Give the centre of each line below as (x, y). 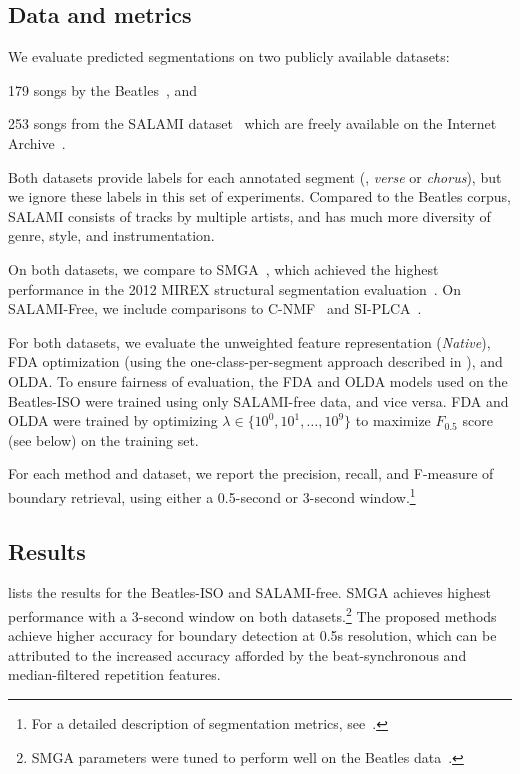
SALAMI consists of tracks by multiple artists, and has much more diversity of (249, 215)
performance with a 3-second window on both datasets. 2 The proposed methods (252, 614)
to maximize (393, 420)
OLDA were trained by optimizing (113, 420)
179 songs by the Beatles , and (103, 89)
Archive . (37, 142)
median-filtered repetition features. (114, 674)
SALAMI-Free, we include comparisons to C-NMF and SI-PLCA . (215, 308)
